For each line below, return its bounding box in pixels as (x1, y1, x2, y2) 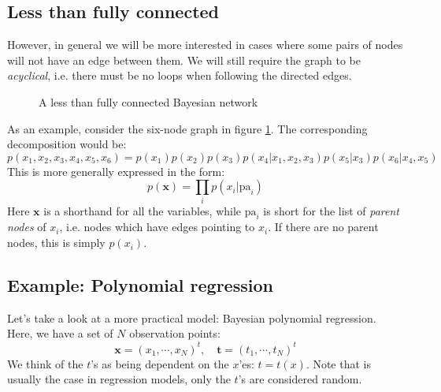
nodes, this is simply (7, 234, 106, 251)
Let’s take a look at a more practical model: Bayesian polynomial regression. (7, 309, 376, 326)
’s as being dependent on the (91, 355, 229, 371)
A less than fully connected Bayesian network (39, 93, 258, 110)
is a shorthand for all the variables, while (43, 202, 242, 218)
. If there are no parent (268, 218, 379, 235)
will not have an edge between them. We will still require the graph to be (7, 51, 361, 68)
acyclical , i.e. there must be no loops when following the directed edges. (7, 67, 352, 84)
